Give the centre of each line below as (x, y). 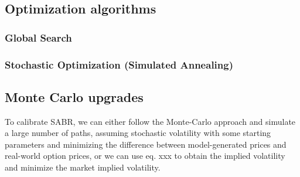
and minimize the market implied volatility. (83, 167)
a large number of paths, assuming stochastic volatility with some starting (138, 133)
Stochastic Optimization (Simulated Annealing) (119, 64)
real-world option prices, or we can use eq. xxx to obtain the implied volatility (145, 156)
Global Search (38, 37)
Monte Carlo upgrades (74, 96)
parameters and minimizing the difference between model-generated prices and (146, 144)
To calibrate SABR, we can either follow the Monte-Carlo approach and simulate (150, 121)
